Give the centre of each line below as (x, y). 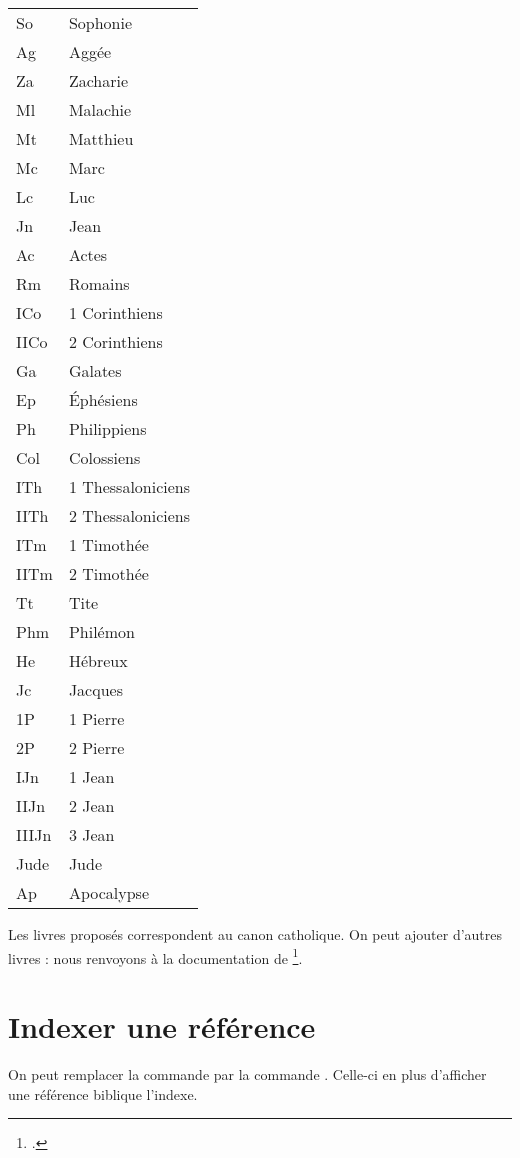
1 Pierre (96, 718)
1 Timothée (108, 544)
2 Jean (91, 805)
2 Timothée (108, 573)
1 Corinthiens (115, 312)
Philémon (101, 631)
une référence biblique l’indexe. (103, 1093)
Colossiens (104, 457)
